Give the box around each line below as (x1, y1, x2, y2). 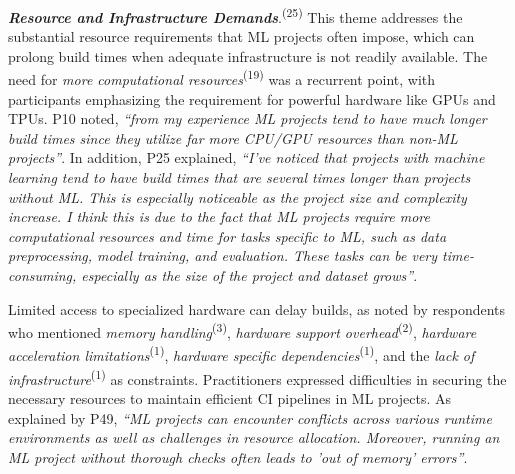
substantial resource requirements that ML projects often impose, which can (8, 26, 475, 47)
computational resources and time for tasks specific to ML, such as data (8, 225, 447, 246)
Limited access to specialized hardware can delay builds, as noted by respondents (8, 298, 506, 319)
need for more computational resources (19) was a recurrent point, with (8, 66, 436, 90)
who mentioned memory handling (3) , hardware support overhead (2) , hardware (8, 319, 477, 342)
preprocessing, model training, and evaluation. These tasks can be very (8, 245, 438, 266)
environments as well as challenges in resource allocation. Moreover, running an (8, 427, 500, 448)
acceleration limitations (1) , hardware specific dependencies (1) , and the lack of (8, 342, 475, 366)
